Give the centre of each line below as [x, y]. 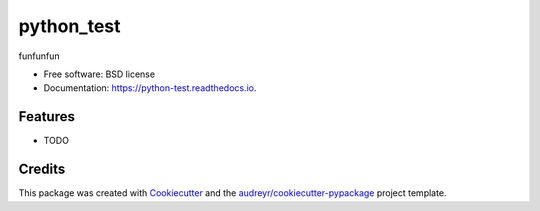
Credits [42, 169]
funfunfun [39, 56]
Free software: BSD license [99, 74]
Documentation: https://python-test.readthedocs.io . [150, 88]
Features [46, 116]
